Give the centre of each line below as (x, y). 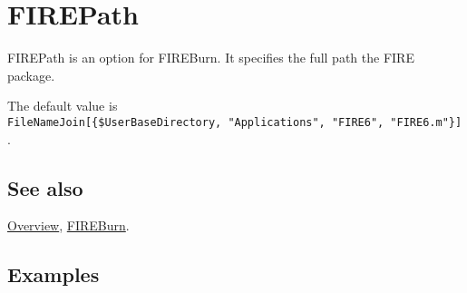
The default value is (63, 106)
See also (45, 187)
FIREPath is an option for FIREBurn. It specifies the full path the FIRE (211, 58)
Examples (54, 274)
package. (31, 75)
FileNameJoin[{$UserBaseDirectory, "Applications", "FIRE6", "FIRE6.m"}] (235, 122)
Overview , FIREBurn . (68, 225)
